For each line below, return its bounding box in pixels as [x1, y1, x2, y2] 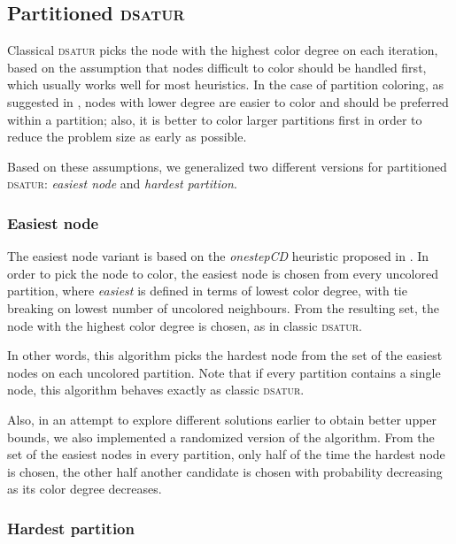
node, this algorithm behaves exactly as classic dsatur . [7, 380, 305, 399]
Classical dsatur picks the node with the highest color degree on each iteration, [7, 41, 438, 59]
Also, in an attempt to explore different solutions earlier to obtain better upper [7, 410, 437, 428]
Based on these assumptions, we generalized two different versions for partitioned [7, 157, 447, 175]
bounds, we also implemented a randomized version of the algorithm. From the [7, 427, 435, 446]
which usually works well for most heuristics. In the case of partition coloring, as [7, 75, 444, 94]
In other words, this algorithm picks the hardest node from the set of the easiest [7, 346, 443, 364]
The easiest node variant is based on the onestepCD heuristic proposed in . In [7, 247, 429, 265]
